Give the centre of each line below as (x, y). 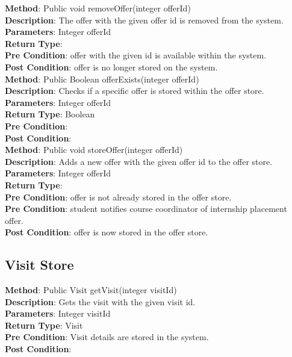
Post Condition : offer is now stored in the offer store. (107, 232)
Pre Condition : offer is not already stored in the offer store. (118, 197)
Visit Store (39, 265)
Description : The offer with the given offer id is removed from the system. (144, 20)
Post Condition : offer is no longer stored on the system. (111, 67)
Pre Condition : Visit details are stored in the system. (107, 337)
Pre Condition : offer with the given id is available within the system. (136, 55)
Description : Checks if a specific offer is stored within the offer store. (135, 91)
